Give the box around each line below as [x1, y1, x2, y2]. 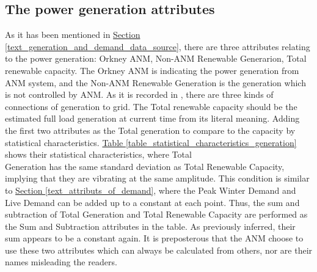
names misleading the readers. [5, 255, 117, 268]
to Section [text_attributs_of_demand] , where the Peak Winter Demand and [5, 183, 296, 196]
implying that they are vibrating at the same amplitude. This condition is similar [5, 172, 310, 185]
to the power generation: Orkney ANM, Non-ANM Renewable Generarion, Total [5, 52, 307, 65]
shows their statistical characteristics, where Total [5, 148, 192, 161]
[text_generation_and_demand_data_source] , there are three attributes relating [5, 40, 310, 53]
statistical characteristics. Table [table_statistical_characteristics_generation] [5, 136, 297, 149]
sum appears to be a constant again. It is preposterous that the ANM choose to [5, 232, 304, 244]
